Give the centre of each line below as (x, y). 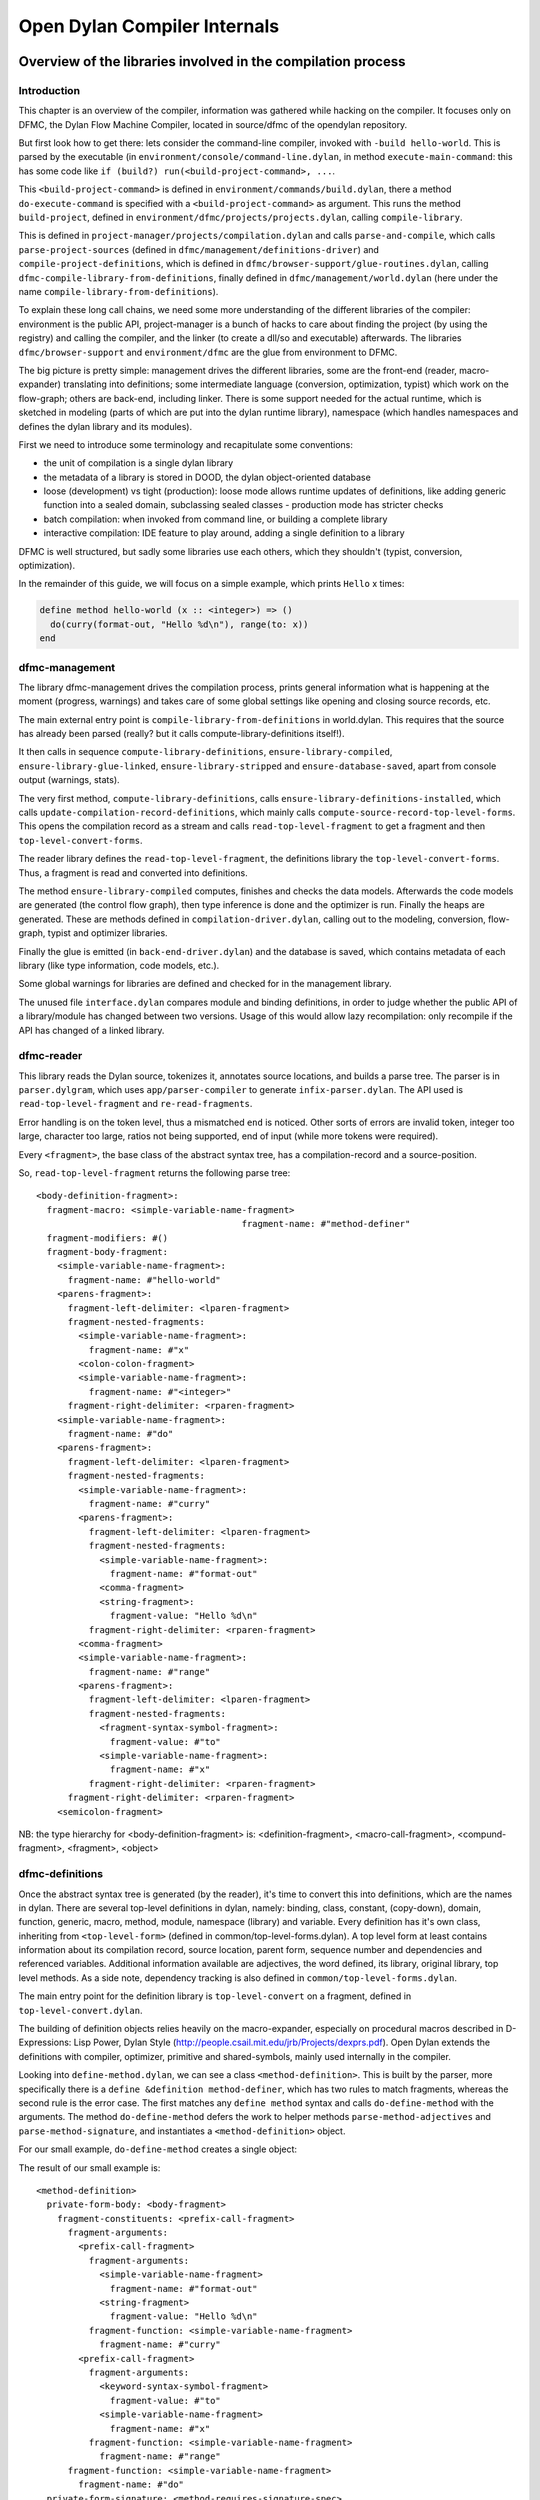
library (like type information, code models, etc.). (119, 965)
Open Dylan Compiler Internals (149, 26)
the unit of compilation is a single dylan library (138, 463)
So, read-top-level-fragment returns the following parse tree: (154, 1173)
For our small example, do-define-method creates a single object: (158, 2149)
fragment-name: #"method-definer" (326, 1224)
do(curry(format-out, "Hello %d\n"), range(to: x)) (179, 624)
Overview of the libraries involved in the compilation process (212, 61)
